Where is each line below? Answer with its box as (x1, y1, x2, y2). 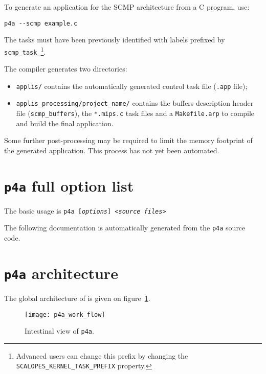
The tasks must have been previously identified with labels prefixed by (4, 34, 225, 45)
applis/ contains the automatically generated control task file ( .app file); (16, 80, 248, 91)
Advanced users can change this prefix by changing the (16, 350, 188, 361)
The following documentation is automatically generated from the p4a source (4, 222, 246, 233)
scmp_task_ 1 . (4, 44, 46, 57)
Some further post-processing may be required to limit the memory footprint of (4, 135, 253, 146)
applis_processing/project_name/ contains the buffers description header (16, 98, 254, 108)
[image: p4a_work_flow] (25, 311, 105, 318)
